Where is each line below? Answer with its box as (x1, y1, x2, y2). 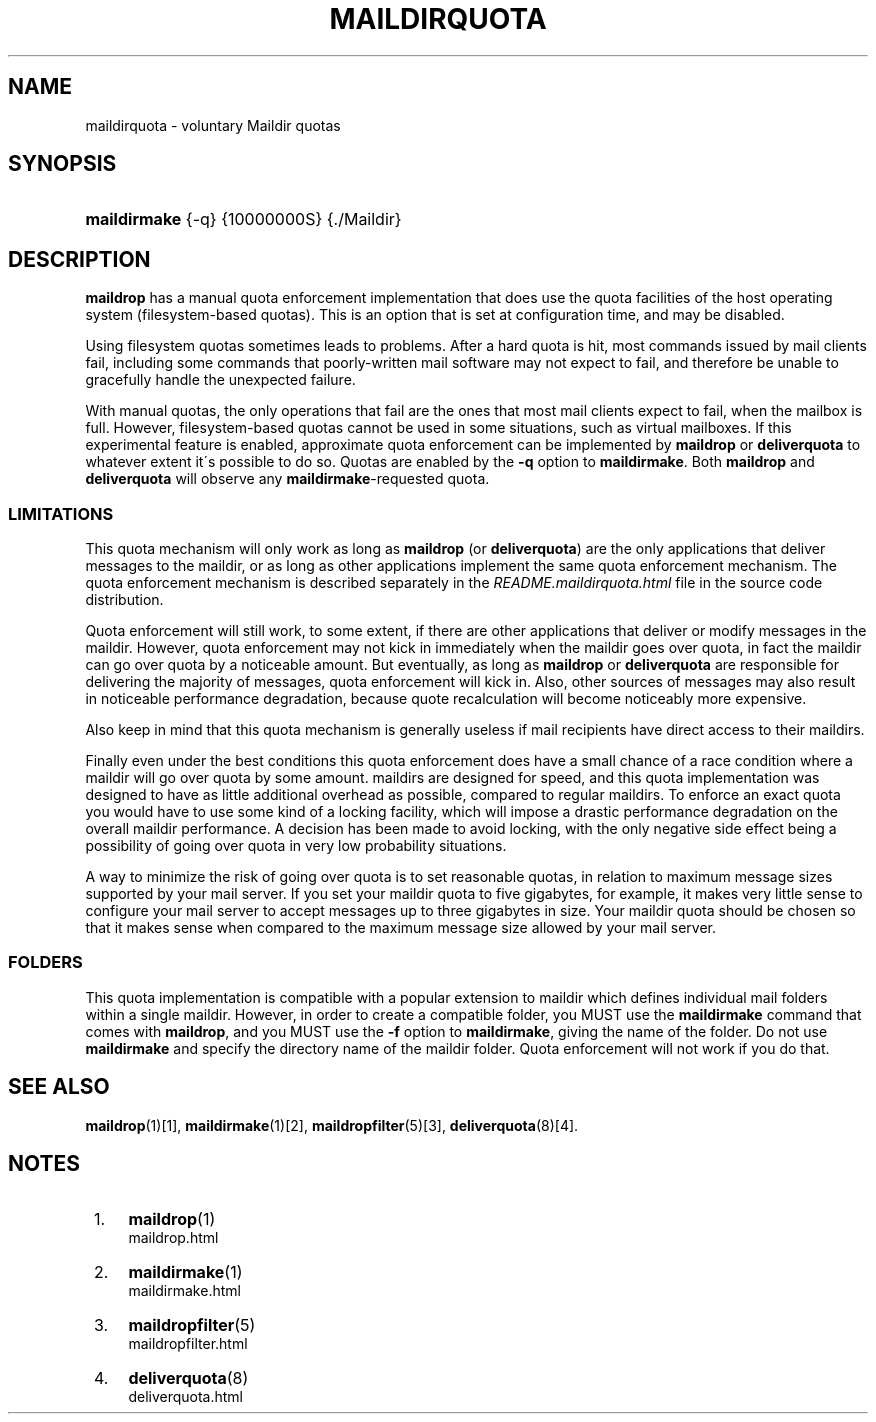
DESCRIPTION (8, 246, 151, 272)
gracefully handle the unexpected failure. (85, 371, 356, 389)
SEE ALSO (8, 1074, 110, 1100)
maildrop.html (128, 1229, 219, 1247)
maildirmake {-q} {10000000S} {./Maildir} (85, 209, 402, 230)
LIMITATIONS (8, 503, 114, 524)
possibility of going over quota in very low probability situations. (85, 837, 507, 855)
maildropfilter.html (128, 1335, 248, 1353)
